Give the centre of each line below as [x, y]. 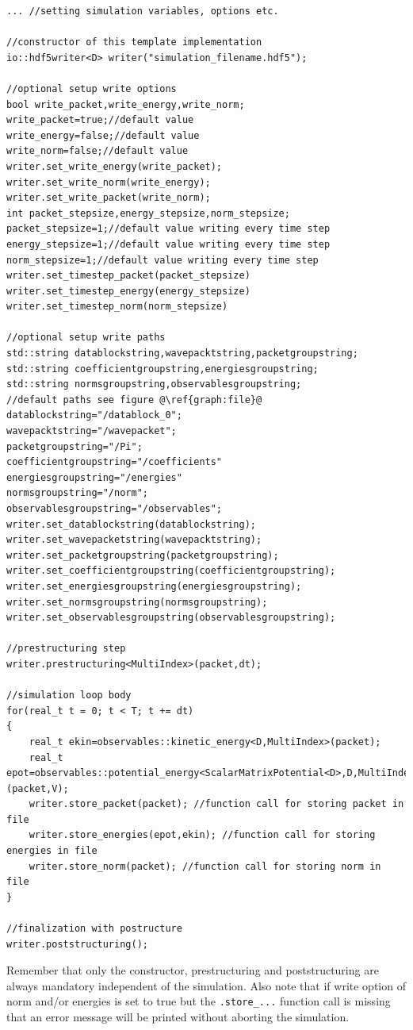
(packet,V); [38, 788]
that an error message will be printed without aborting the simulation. [178, 1017]
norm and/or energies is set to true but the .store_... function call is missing [199, 1001]
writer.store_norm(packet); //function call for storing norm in [205, 866]
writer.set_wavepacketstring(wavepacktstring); [134, 540]
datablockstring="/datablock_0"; [94, 415]
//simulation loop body [69, 696]
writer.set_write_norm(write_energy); [109, 182]
